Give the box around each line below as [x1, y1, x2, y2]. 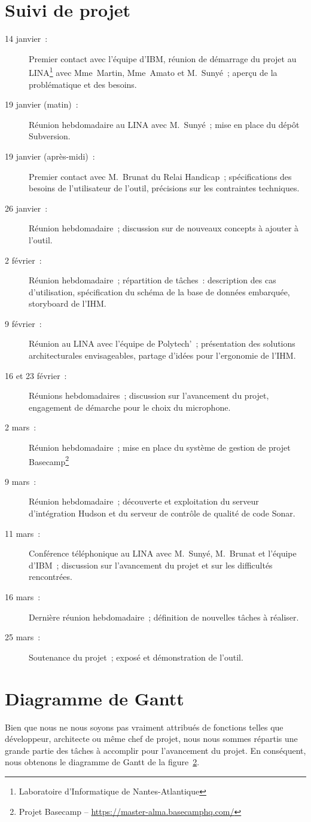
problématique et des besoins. [29, 78, 137, 90]
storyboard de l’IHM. [29, 297, 106, 310]
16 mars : [5, 591, 41, 603]
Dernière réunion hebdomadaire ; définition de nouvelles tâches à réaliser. [29, 610, 299, 623]
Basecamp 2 [29, 453, 69, 467]
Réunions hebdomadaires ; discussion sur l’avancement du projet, [29, 389, 269, 402]
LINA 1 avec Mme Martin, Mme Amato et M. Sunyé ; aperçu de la [29, 65, 278, 78]
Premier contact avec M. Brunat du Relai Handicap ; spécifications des [29, 170, 292, 182]
